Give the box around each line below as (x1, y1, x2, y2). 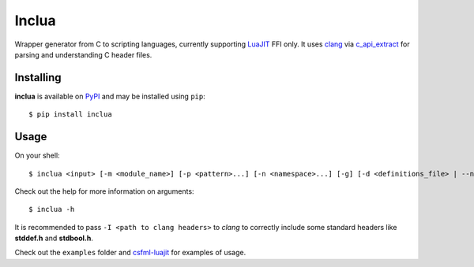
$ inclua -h (28, 205, 75, 214)
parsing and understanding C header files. (14, 50, 152, 59)
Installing (14, 71, 62, 84)
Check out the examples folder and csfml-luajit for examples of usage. (14, 248, 246, 258)
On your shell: (14, 150, 61, 161)
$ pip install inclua (28, 110, 112, 119)
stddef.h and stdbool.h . (14, 233, 94, 243)
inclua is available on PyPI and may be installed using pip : (14, 91, 205, 101)
